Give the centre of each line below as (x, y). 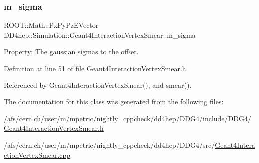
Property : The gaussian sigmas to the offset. (71, 51)
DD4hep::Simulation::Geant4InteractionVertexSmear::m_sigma (100, 35)
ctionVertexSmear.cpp (37, 154)
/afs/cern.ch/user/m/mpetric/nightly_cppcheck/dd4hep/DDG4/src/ (110, 144)
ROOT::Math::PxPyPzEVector (51, 25)
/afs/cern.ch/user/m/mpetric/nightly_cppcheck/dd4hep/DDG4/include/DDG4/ (128, 118)
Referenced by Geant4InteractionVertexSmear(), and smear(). (98, 85)
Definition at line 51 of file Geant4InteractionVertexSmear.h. (96, 68)
